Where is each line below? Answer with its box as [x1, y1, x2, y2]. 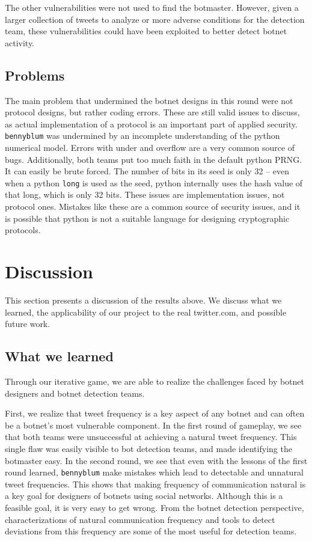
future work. [5, 317, 50, 330]
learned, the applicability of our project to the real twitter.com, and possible [5, 305, 287, 318]
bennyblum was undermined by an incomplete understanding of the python [5, 129, 280, 142]
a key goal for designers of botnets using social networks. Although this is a [5, 489, 283, 502]
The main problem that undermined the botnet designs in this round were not [5, 94, 293, 106]
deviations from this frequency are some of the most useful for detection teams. [5, 525, 297, 537]
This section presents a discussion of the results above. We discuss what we [5, 293, 282, 306]
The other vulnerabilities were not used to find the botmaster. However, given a [5, 1, 299, 13]
